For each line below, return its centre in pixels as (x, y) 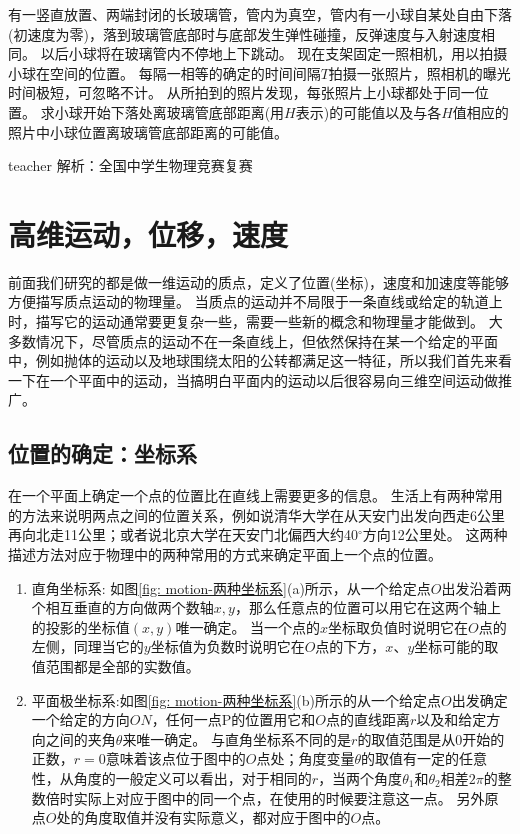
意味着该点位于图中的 (175, 758)
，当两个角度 (360, 777)
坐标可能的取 (456, 646)
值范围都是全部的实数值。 (115, 665)
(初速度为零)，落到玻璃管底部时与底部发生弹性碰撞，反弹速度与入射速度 (244, 33)
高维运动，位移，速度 (148, 233)
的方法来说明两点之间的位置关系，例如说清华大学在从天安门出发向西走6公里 (256, 514)
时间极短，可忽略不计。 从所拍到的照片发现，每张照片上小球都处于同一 (241, 92)
